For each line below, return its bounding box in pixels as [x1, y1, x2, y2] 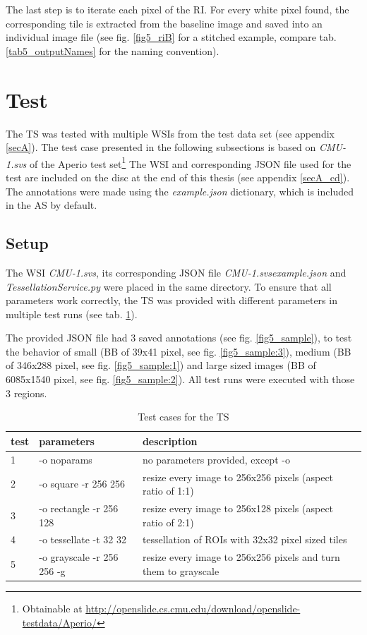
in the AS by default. [6, 198, 97, 212]
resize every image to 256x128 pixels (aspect [142, 500, 334, 515]
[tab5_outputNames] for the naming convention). [6, 43, 219, 58]
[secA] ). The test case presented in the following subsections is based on [6, 140, 316, 155]
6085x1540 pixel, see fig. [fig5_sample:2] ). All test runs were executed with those [6, 372, 355, 387]
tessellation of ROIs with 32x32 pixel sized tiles [142, 532, 347, 547]
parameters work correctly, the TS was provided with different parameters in [6, 293, 337, 308]
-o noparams [39, 452, 92, 466]
